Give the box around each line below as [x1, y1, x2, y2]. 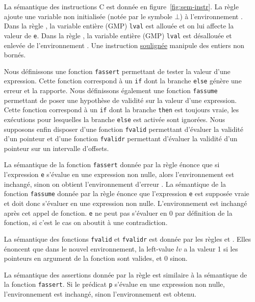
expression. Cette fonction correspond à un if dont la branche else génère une [4, 75, 242, 86]
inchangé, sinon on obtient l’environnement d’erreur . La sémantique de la [4, 178, 226, 189]
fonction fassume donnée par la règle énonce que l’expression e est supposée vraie [4, 188, 250, 199]
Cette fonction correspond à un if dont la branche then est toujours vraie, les [4, 104, 239, 115]
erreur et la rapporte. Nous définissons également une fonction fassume [4, 85, 218, 95]
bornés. [4, 50, 26, 60]
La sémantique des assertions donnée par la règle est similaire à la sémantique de [4, 269, 247, 279]
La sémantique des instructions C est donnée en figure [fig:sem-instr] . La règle [4, 1, 239, 11]
